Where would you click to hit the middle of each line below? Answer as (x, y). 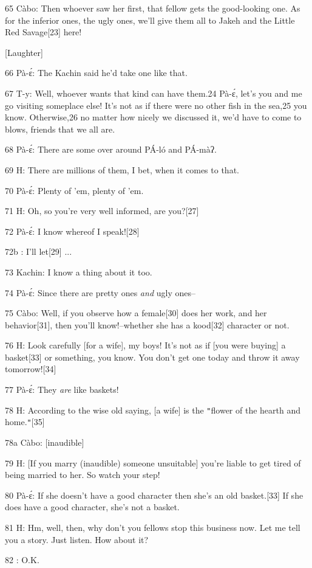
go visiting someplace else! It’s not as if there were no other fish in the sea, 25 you (156, 105)
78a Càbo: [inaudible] (45, 442)
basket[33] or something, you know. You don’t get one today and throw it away (152, 357)
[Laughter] (24, 52)
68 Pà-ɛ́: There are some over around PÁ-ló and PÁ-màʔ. (111, 149)
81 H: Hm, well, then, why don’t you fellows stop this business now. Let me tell (153, 527)
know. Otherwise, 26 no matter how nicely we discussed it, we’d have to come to (153, 117)
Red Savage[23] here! (43, 32)
